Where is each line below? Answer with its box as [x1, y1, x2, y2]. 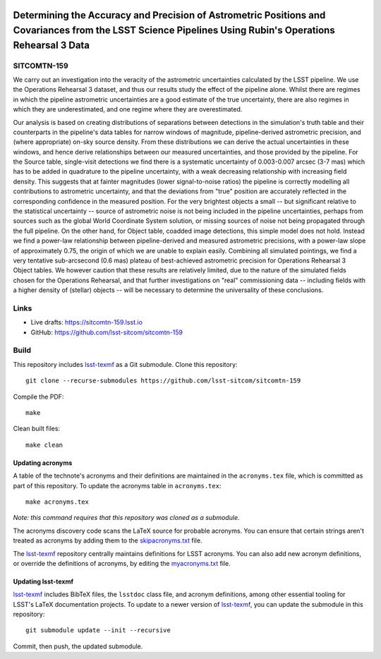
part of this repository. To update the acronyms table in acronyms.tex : [13, 481, 222, 490]
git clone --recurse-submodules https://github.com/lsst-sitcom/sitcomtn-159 [25, 377, 301, 385]
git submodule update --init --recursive [25, 627, 171, 634]
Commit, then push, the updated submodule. [13, 642, 143, 651]
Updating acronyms [13, 459, 73, 467]
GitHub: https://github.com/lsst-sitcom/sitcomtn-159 [30, 328, 183, 337]
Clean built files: [13, 424, 60, 433]
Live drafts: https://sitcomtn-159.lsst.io [30, 318, 143, 327]
